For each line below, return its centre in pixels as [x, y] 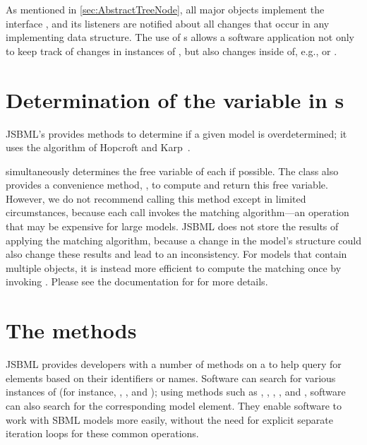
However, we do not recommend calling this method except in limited [156, 198]
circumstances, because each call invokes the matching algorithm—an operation [178, 212]
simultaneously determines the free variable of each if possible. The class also [172, 171]
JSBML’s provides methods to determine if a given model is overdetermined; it [176, 133]
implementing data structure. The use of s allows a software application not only [180, 37]
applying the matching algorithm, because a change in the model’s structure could [183, 240]
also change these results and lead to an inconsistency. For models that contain [176, 254]
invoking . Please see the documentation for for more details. [137, 281]
